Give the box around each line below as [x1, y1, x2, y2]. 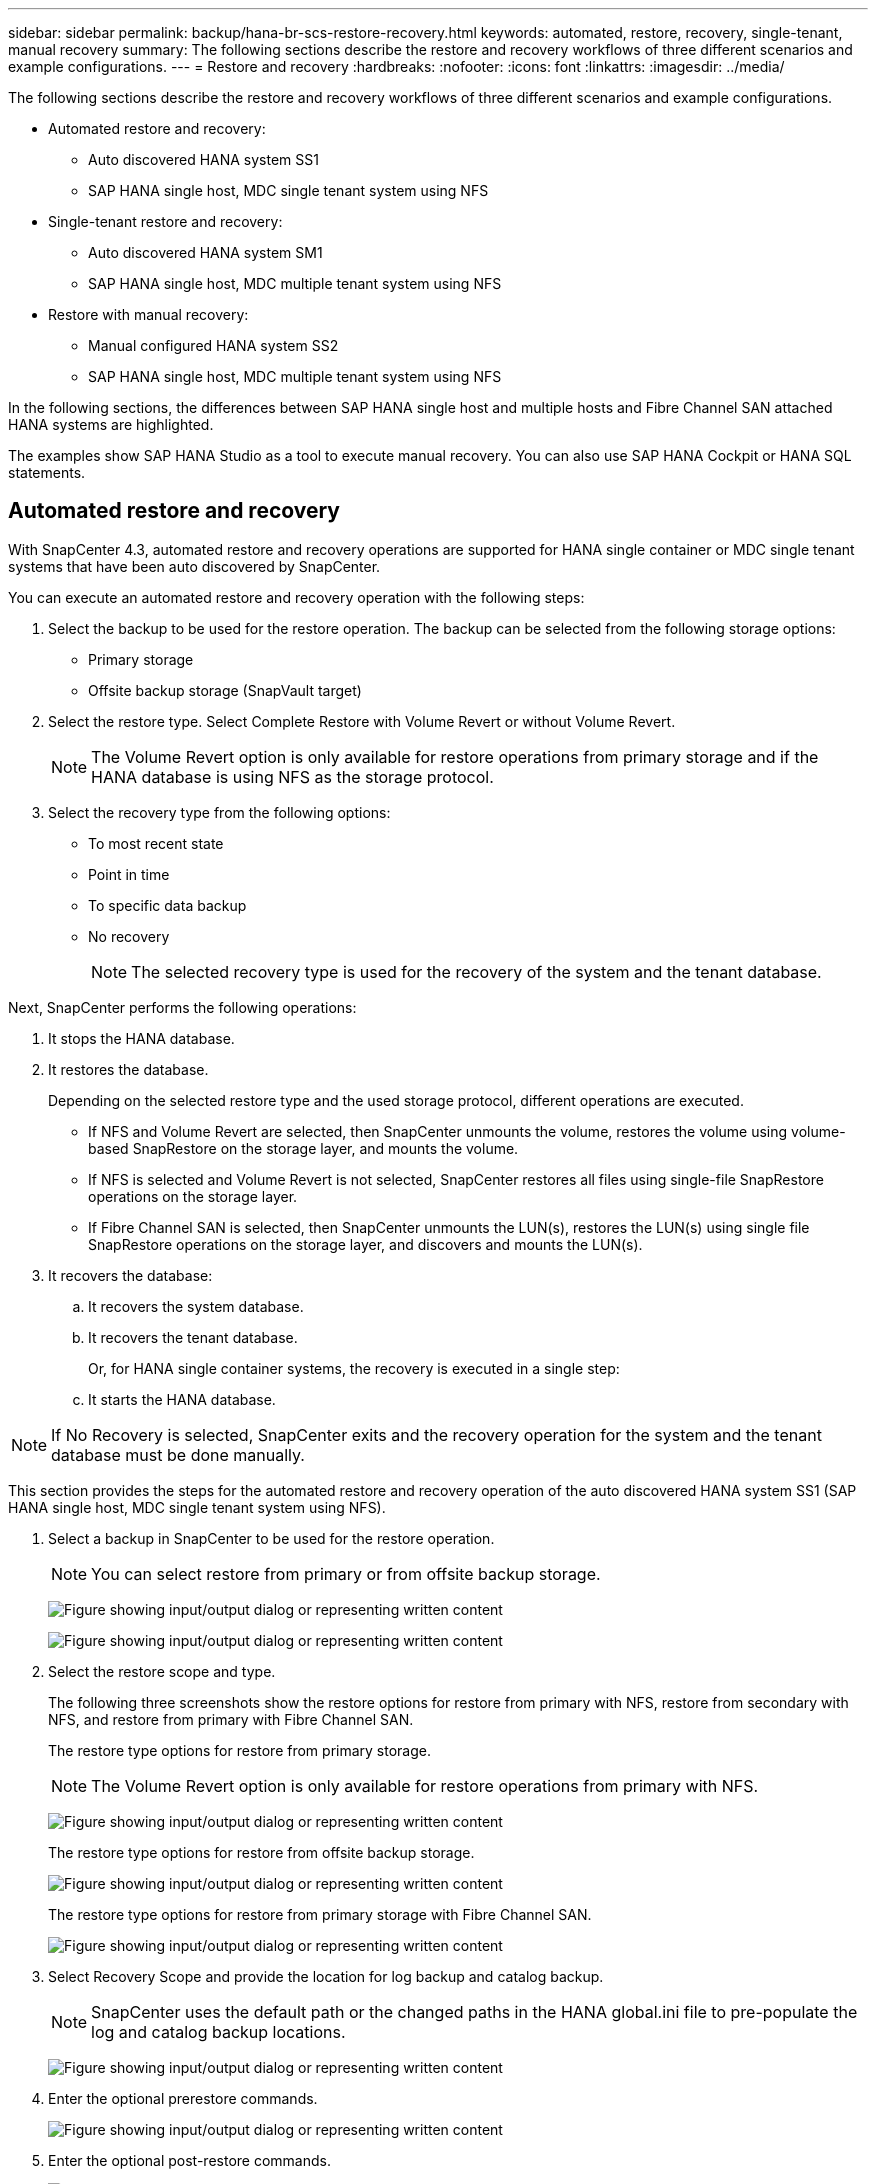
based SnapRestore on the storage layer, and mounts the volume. [88, 1139, 519, 1157]
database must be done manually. [51, 1444, 305, 1465]
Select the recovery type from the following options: [48, 803, 391, 821]
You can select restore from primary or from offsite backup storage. [91, 1563, 601, 1584]
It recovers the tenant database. [88, 1328, 298, 1346]
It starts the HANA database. [88, 1390, 276, 1408]
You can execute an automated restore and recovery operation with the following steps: [8, 588, 585, 606]
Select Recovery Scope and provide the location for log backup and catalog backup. [48, 1967, 604, 1985]
